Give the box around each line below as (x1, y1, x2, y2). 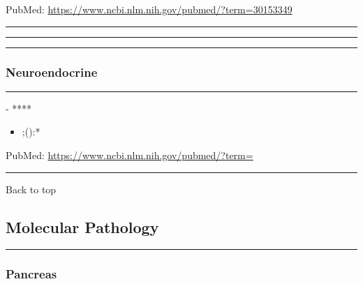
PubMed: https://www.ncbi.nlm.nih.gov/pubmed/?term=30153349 (6, 2, 292, 16)
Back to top (6, 181, 57, 196)
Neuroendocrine (6, 63, 98, 80)
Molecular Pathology (6, 216, 159, 237)
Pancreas (6, 265, 57, 283)
